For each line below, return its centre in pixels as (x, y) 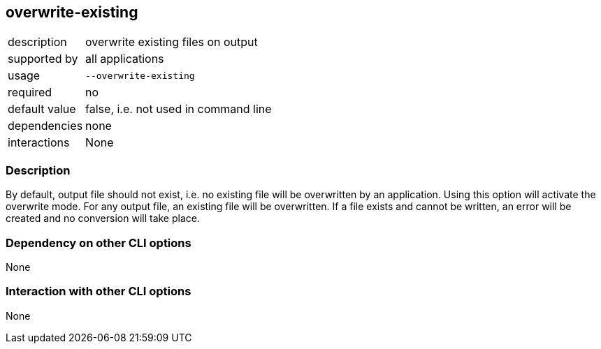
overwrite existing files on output (172, 42)
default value (42, 109)
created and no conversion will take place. (103, 218)
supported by (43, 59)
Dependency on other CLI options (99, 243)
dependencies (45, 126)
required (30, 92)
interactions (39, 143)
